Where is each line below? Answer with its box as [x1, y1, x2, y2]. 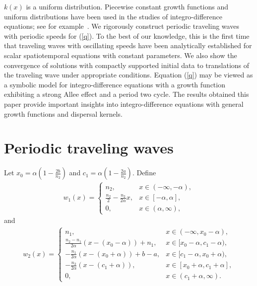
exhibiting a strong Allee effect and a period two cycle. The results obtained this [4, 89, 249, 99]
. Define [132, 167, 156, 178]
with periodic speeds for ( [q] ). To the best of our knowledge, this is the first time [4, 30, 250, 41]
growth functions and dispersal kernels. [4, 108, 123, 119]
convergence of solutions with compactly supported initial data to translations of [4, 60, 250, 70]
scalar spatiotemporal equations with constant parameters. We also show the [4, 50, 237, 60]
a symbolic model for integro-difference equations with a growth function [4, 79, 225, 89]
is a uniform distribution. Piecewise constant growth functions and [26, 1, 228, 11]
